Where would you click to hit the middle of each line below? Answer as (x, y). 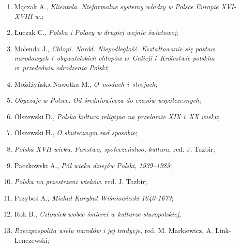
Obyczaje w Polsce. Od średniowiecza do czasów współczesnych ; (108, 100)
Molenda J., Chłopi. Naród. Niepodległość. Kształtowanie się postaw (115, 48)
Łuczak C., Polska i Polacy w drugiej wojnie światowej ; (96, 32)
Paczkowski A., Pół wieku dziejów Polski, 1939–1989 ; (93, 165)
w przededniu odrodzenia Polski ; (61, 67)
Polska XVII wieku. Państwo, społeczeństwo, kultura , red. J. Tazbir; (115, 148)
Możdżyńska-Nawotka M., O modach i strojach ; (86, 84)
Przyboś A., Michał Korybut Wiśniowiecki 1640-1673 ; (94, 197)
